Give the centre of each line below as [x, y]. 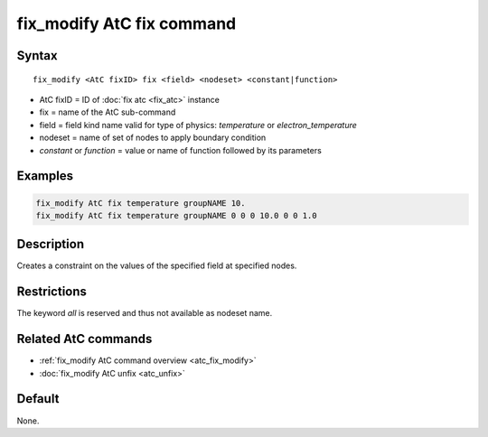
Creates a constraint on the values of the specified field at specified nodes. [157, 265]
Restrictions [52, 292]
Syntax [37, 56]
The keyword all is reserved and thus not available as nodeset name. [145, 313]
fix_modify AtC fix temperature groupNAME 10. [141, 203]
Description [51, 244]
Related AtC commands [84, 339]
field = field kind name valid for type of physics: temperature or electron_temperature [198, 125]
